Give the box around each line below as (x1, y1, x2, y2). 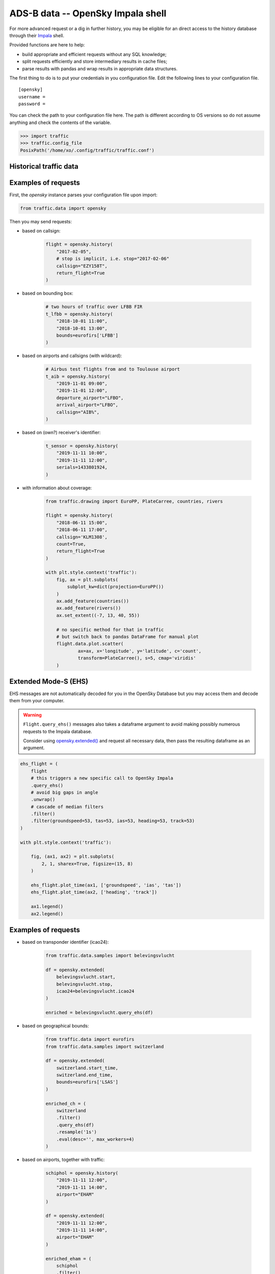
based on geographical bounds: (22, 1023, 89, 1029)
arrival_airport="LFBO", (56, 402, 119, 408)
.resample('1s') (56, 1129, 97, 1135)
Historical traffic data (9, 162, 78, 171)
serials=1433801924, (56, 464, 108, 470)
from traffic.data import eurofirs (45, 1037, 134, 1042)
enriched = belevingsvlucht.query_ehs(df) (45, 1010, 153, 1016)
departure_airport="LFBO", (56, 395, 124, 401)
